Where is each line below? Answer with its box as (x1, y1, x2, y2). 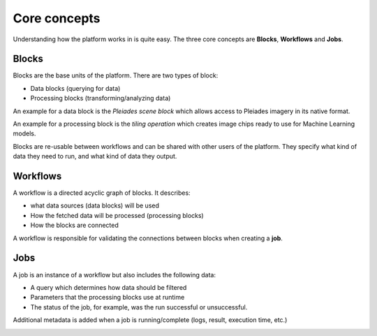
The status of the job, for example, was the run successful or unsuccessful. (30, 302, 248, 311)
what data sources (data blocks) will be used (30, 201, 160, 210)
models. (13, 129, 36, 138)
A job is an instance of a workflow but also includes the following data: (13, 270, 216, 279)
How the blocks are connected (30, 221, 119, 230)
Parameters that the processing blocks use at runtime (30, 293, 185, 302)
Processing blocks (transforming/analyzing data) (30, 94, 171, 103)
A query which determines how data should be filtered (30, 283, 187, 291)
